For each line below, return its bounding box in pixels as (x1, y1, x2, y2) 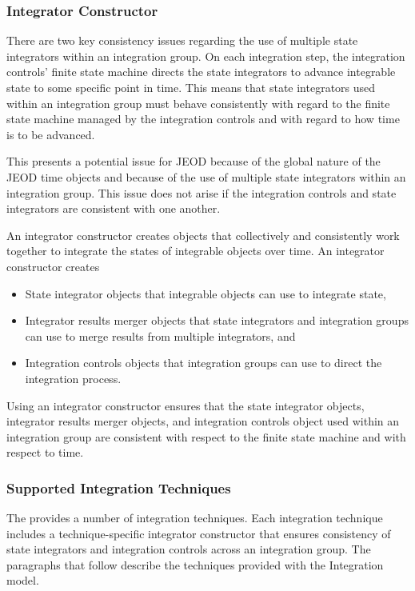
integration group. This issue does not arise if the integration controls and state (6, 184, 397, 201)
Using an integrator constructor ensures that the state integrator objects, (6, 397, 365, 413)
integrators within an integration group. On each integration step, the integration (6, 47, 405, 64)
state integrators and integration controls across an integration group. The (6, 541, 371, 557)
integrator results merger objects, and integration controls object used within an (6, 413, 400, 429)
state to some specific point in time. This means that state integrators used (6, 79, 376, 95)
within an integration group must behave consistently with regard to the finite (6, 94, 390, 111)
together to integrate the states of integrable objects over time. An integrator (6, 242, 385, 259)
